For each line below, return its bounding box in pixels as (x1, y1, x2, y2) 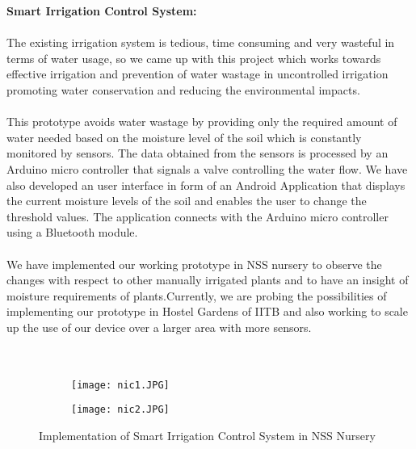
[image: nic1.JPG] (71, 379, 170, 391)
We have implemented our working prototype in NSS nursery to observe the (6, 255, 382, 272)
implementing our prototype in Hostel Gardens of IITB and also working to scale (6, 303, 408, 320)
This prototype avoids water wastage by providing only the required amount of (6, 113, 397, 130)
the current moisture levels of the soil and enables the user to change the (6, 192, 367, 209)
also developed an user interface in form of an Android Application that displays (6, 176, 405, 193)
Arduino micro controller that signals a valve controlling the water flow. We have (6, 160, 408, 177)
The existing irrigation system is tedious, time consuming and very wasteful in (6, 34, 395, 51)
